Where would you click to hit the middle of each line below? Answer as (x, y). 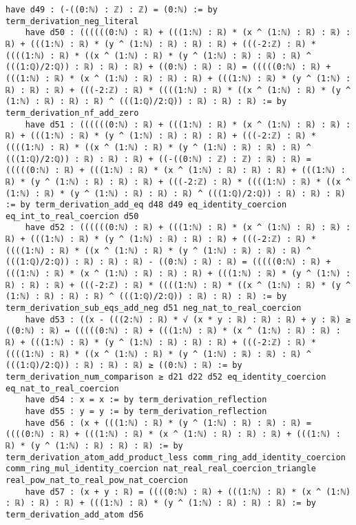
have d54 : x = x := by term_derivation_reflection (146, 400)
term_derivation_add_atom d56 (75, 514)
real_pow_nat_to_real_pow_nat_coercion (97, 480)
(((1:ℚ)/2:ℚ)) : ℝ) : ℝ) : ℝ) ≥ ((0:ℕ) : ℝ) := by (124, 366)
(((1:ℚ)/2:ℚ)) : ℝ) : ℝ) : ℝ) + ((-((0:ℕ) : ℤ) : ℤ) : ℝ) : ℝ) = (158, 159)
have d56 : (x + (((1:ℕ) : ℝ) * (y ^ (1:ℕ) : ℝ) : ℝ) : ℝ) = (168, 423)
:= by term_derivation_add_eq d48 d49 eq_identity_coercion (146, 205)
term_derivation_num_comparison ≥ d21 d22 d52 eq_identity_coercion (166, 377)
